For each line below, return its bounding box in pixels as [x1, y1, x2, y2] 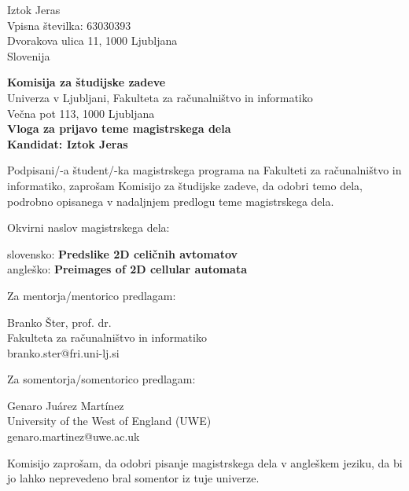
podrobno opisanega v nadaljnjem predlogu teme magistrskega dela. [7, 192, 334, 209]
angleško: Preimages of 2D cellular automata [7, 261, 248, 277]
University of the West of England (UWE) [7, 412, 212, 429]
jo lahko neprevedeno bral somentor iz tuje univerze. [7, 470, 260, 486]
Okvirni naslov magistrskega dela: [7, 219, 170, 236]
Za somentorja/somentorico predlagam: [7, 371, 196, 387]
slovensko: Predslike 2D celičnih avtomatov [7, 245, 238, 262]
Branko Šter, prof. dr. [7, 313, 112, 330]
